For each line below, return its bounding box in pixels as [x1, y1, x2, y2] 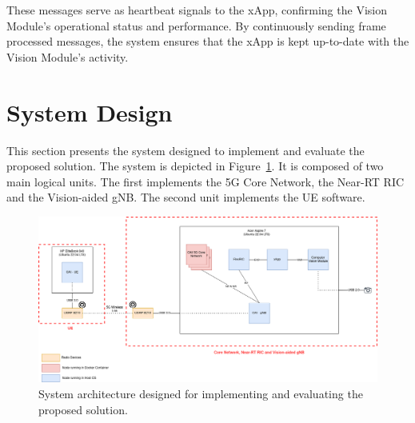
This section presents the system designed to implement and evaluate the [6, 142, 365, 158]
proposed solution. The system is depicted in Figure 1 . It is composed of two [6, 158, 384, 174]
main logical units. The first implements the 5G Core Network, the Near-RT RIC [6, 173, 405, 190]
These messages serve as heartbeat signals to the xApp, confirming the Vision [6, 2, 387, 18]
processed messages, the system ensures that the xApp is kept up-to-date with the [6, 33, 409, 50]
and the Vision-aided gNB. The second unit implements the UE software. [6, 189, 365, 206]
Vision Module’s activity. [6, 48, 129, 65]
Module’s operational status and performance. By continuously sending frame [6, 17, 386, 34]
